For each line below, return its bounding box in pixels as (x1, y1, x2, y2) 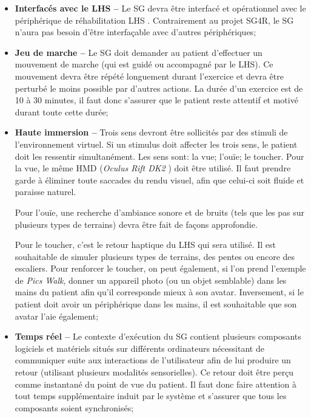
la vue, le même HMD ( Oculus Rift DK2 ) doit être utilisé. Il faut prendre (15, 162, 291, 174)
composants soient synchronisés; (15, 401, 134, 414)
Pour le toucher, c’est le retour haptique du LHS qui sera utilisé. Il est (15, 238, 276, 251)
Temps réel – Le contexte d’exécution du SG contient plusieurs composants (15, 330, 301, 343)
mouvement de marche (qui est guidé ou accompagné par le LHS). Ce (15, 58, 273, 70)
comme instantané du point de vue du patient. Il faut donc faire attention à (15, 377, 296, 390)
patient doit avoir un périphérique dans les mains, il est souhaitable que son (15, 298, 297, 310)
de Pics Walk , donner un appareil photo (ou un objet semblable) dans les (15, 273, 287, 286)
